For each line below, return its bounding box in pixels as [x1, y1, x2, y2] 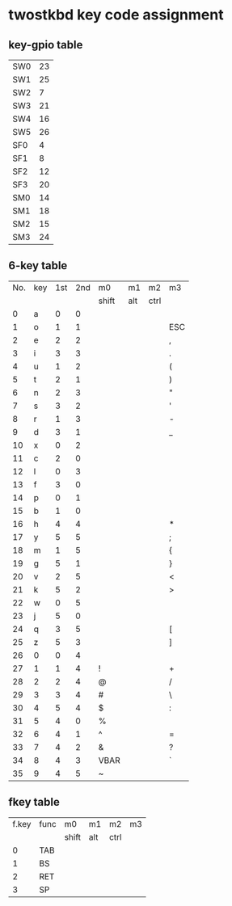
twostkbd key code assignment [8, 6, 224, 24]
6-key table [8, 259, 68, 272]
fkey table [8, 795, 61, 809]
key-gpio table [8, 38, 83, 52]
